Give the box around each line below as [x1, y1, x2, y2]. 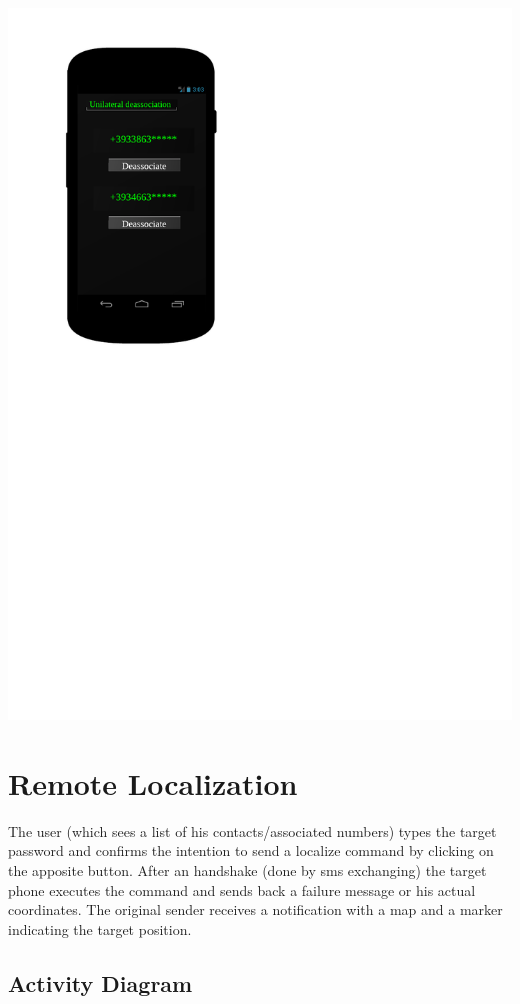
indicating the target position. [8, 918, 192, 939]
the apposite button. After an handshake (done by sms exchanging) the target [8, 860, 487, 881]
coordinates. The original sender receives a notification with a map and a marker [8, 899, 503, 920]
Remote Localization [8, 762, 298, 803]
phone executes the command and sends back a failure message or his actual [8, 879, 476, 900]
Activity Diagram [8, 967, 193, 998]
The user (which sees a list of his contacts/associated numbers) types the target [8, 820, 497, 841]
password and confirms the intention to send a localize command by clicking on [8, 840, 494, 861]
